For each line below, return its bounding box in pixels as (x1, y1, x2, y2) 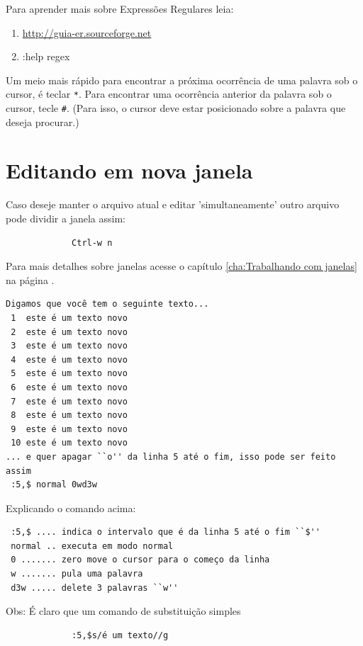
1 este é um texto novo (11, 312, 128, 323)
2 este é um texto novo (11, 327, 128, 337)
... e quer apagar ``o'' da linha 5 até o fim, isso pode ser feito (6, 451, 336, 462)
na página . (6, 272, 55, 287)
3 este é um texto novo (11, 341, 128, 351)
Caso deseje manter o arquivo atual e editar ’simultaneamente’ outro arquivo (6, 197, 340, 212)
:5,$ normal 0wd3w (11, 480, 97, 490)
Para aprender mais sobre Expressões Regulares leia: (6, 1, 234, 16)
